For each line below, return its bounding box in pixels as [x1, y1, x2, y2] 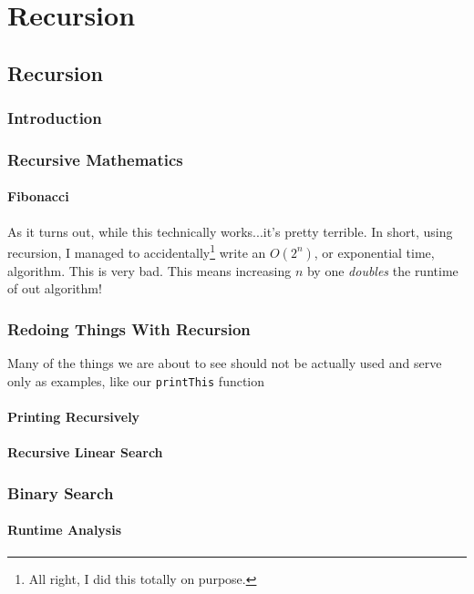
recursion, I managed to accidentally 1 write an [7, 241, 266, 261]
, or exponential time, [314, 242, 435, 261]
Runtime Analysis [7, 520, 122, 539]
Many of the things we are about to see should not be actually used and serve [7, 353, 442, 373]
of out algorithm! [7, 279, 102, 298]
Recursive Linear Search [7, 443, 163, 462]
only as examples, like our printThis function [7, 371, 265, 390]
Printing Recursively [7, 407, 140, 426]
